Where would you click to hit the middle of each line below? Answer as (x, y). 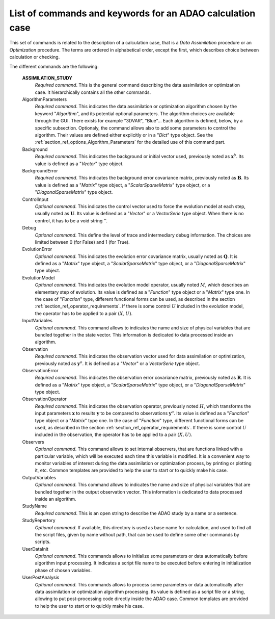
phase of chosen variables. (63, 570)
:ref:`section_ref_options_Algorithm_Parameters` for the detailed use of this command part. (130, 142)
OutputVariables (39, 477)
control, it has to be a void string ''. (71, 221)
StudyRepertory (39, 521)
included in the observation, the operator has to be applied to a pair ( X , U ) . (114, 435)
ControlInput (35, 199)
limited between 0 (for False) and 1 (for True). (82, 242)
